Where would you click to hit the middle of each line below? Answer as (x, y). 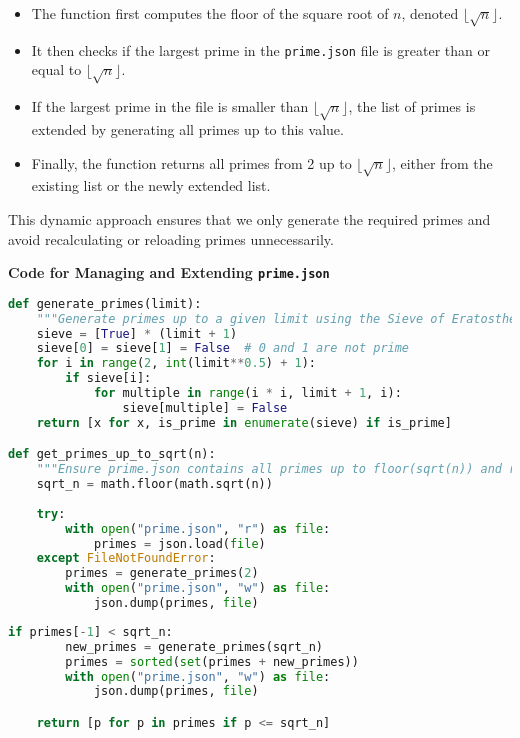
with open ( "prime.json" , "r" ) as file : (198, 528)
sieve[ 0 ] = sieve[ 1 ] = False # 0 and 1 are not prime (223, 348)
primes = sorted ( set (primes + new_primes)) (212, 661)
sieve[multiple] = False (205, 407)
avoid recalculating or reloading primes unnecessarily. (171, 238)
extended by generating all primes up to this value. (187, 128)
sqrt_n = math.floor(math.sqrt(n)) (154, 484)
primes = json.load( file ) (179, 543)
